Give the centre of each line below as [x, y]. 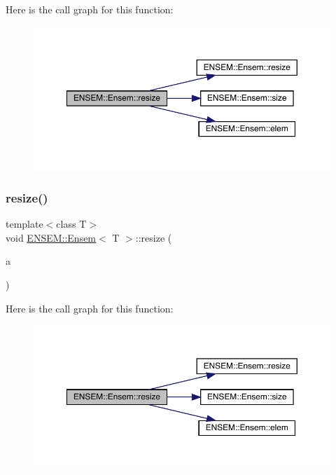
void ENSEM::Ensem [51, 237]
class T [71, 224]
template [24, 224]
